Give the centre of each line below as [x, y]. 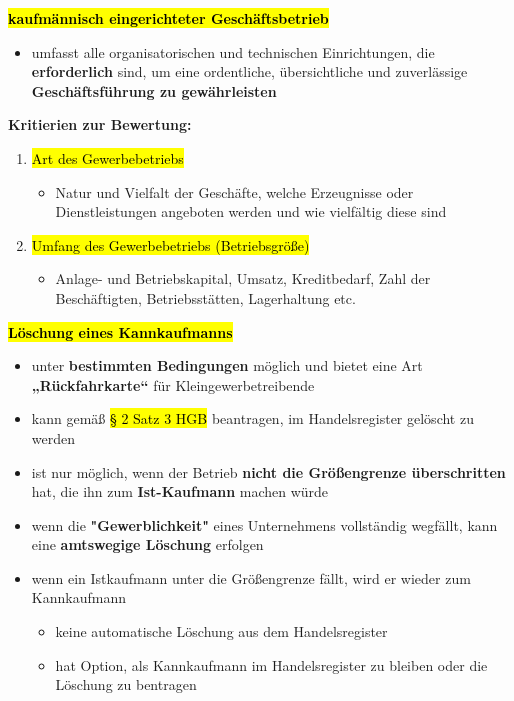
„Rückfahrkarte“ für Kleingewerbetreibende [173, 384]
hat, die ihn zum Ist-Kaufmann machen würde [180, 491]
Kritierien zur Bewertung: [100, 124]
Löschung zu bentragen [126, 684]
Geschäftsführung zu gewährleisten [154, 90]
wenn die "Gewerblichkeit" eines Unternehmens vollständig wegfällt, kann [264, 524]
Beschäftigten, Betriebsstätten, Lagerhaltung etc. [205, 297]
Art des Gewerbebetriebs [107, 157]
